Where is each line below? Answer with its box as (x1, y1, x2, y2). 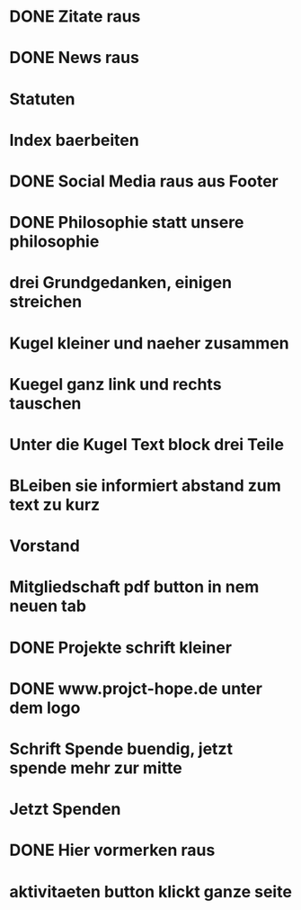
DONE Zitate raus (9, 6, 141, 27)
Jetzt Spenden (9, 799, 121, 820)
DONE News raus (9, 48, 139, 68)
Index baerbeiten (9, 130, 139, 150)
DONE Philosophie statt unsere (9, 212, 244, 233)
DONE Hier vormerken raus (9, 840, 216, 860)
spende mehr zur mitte (9, 758, 182, 778)
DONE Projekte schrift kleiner (9, 637, 232, 658)
